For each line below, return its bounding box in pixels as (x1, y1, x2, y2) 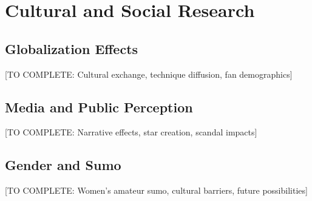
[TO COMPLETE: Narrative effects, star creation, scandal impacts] (5, 126, 257, 138)
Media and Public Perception (5, 97, 193, 116)
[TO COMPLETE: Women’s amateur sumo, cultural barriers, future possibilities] (5, 184, 308, 197)
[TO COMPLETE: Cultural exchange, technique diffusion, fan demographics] (5, 67, 293, 80)
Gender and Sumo (5, 155, 121, 174)
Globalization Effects (5, 39, 138, 58)
